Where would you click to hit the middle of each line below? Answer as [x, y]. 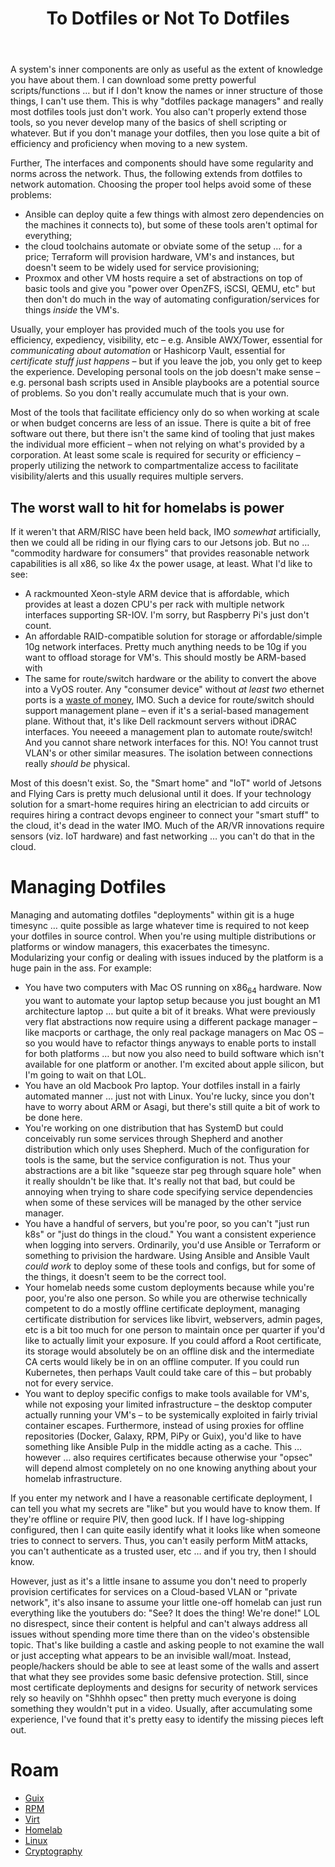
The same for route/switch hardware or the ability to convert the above [170, 678]
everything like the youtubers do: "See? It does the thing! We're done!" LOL [165, 1613]
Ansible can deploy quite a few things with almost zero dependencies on [174, 214]
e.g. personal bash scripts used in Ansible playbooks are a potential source [165, 383]
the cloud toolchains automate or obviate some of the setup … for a [163, 246]
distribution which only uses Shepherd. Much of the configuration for [167, 1149]
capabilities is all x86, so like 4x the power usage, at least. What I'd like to [161, 563]
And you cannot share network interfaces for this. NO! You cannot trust [171, 742]
